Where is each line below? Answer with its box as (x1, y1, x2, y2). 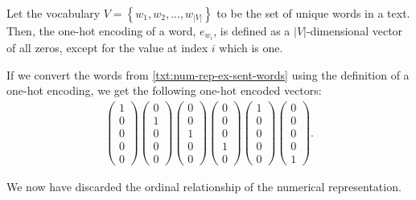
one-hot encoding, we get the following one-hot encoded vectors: (6, 82, 322, 99)
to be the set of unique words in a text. (216, 5, 410, 21)
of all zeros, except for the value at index (6, 39, 208, 56)
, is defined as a (213, 22, 290, 39)
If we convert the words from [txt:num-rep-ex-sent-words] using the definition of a (6, 66, 410, 83)
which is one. (219, 39, 283, 56)
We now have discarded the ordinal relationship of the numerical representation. (6, 178, 402, 195)
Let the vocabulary (6, 5, 101, 21)
